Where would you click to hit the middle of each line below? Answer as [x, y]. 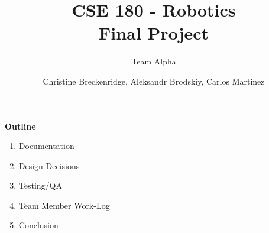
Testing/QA [40, 185]
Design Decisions [49, 165]
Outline [20, 126]
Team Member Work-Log [64, 205]
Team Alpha [154, 61]
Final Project [154, 33]
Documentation [46, 146]
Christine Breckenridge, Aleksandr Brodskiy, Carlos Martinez [154, 81]
